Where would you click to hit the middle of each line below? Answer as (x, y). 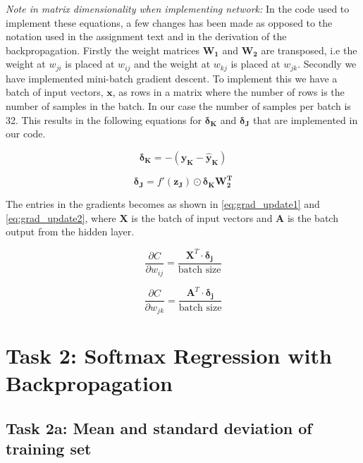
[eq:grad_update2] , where (61, 217)
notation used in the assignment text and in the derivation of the (146, 36)
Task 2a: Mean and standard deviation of (159, 427)
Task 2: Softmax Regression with (169, 356)
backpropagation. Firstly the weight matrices (103, 50)
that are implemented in (305, 119)
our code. (26, 134)
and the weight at (172, 64)
